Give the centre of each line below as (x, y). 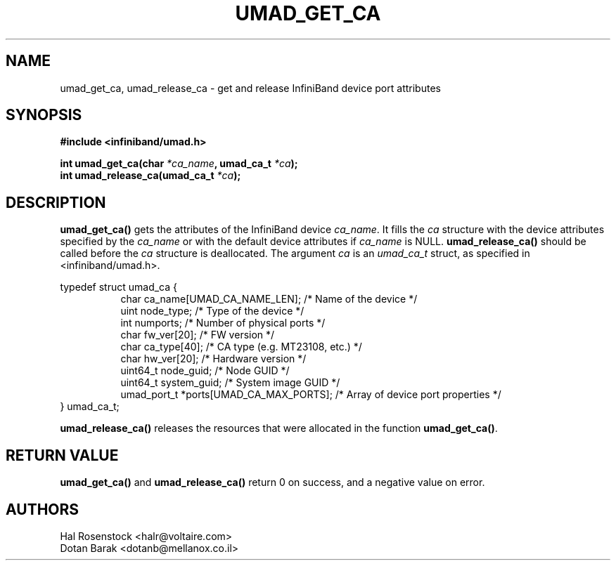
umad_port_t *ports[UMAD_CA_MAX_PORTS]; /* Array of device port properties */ (311, 395)
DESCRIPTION (56, 202)
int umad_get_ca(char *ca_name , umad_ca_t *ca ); (179, 164)
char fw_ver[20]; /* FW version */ (198, 335)
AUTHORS (43, 509)
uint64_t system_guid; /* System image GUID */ (230, 383)
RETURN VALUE (62, 455)
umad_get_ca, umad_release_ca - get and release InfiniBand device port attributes (250, 88)
